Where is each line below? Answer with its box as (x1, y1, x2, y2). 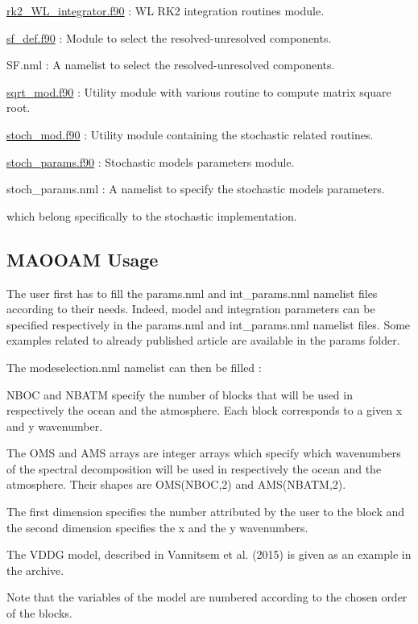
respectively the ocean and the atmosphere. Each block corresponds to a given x (6, 402, 403, 419)
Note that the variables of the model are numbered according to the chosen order (6, 589, 408, 605)
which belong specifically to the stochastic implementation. (6, 207, 297, 224)
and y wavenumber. (6, 417, 103, 434)
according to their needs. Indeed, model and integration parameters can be (6, 300, 375, 317)
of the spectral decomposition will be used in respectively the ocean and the (6, 460, 382, 477)
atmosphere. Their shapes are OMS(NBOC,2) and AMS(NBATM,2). (6, 476, 346, 493)
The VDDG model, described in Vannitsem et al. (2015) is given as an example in (6, 546, 412, 563)
